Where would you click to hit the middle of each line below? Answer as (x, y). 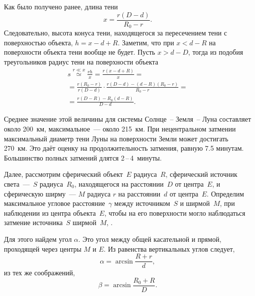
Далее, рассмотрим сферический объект (63, 174)
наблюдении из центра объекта (50, 213)
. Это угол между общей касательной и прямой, (150, 239)
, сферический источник (201, 174)
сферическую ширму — (40, 193)
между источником (142, 203)
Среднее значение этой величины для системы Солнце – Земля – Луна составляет (127, 119)
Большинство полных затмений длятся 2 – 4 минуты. (83, 157)
